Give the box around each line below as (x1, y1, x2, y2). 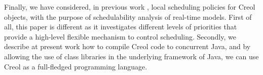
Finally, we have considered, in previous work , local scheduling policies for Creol (4, 2, 255, 12)
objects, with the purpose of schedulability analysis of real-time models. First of (4, 11, 252, 22)
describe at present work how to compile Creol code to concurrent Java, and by (4, 41, 251, 52)
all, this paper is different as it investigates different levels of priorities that (4, 21, 237, 32)
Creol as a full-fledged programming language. (4, 61, 147, 71)
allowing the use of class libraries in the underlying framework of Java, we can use (4, 51, 259, 61)
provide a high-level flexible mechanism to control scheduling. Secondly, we (4, 31, 236, 42)
